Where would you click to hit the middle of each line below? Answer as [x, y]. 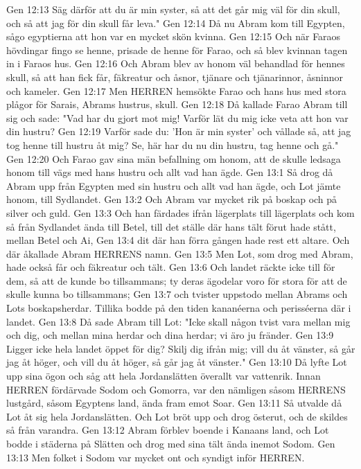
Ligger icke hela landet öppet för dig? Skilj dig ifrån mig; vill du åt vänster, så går [181, 348]
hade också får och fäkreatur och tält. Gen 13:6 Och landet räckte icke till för [171, 267]
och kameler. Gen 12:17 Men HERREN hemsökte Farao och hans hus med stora [176, 90]
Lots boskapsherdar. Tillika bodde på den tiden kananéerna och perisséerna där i [179, 308]
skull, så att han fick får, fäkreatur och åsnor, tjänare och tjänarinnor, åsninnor [175, 77]
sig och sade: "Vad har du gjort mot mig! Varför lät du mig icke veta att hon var [177, 117]
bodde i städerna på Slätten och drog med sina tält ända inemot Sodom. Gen [171, 443]
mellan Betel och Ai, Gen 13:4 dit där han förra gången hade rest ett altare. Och [178, 240]
